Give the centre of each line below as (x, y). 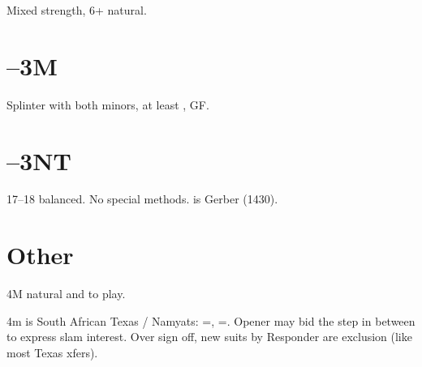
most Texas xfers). (52, 352)
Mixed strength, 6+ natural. (77, 10)
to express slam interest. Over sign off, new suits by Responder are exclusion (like (209, 337)
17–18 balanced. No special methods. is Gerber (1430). (142, 199)
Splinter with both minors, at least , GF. (108, 104)
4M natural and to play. (66, 294)
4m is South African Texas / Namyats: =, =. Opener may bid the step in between (211, 320)
